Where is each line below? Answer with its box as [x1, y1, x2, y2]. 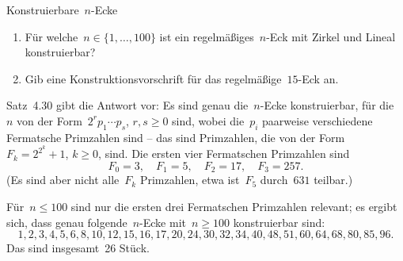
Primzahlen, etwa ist [139, 171, 240, 188]
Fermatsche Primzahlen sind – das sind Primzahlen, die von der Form [6, 129, 345, 145]
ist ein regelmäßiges [159, 28, 254, 44]
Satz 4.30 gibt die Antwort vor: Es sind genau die [6, 97, 249, 113]
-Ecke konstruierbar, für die [260, 97, 394, 113]
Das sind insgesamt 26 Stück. [6, 240, 150, 256]
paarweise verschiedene [262, 112, 373, 129]
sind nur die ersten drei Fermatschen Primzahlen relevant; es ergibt [70, 198, 397, 215]
